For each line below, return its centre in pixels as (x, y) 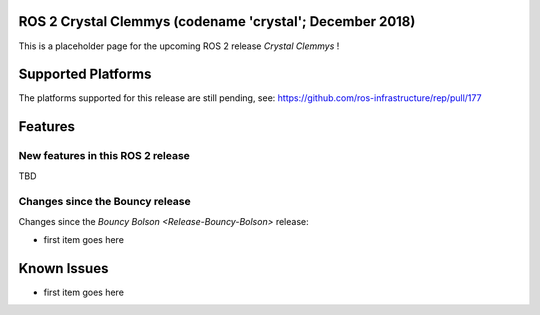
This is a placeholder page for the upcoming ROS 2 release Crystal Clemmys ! (179, 46)
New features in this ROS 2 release (104, 156)
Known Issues (63, 268)
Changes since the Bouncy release (104, 202)
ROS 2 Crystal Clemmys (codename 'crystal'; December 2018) (217, 21)
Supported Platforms (85, 74)
